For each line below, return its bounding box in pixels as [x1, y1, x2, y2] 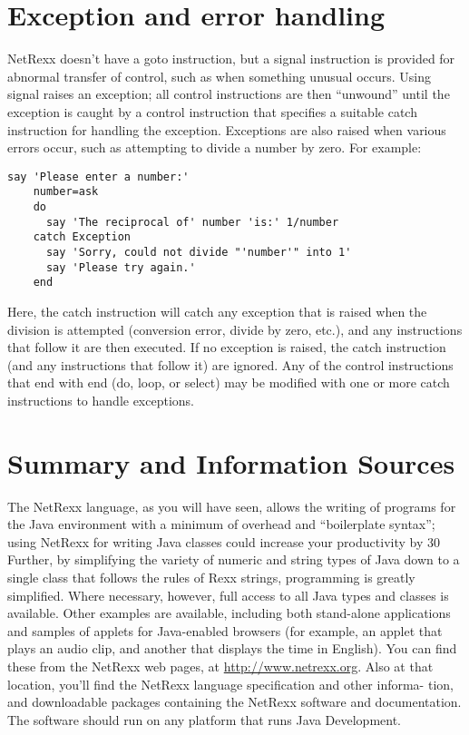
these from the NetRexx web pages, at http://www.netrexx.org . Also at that [7, 656, 434, 675]
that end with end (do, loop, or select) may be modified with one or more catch [7, 373, 450, 392]
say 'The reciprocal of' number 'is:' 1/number [45, 215, 339, 229]
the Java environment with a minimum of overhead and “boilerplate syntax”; [7, 514, 435, 534]
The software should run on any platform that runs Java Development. [7, 710, 402, 729]
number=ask [33, 185, 99, 199]
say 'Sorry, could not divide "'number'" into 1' [45, 245, 352, 259]
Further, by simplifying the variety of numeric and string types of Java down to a [7, 550, 460, 569]
